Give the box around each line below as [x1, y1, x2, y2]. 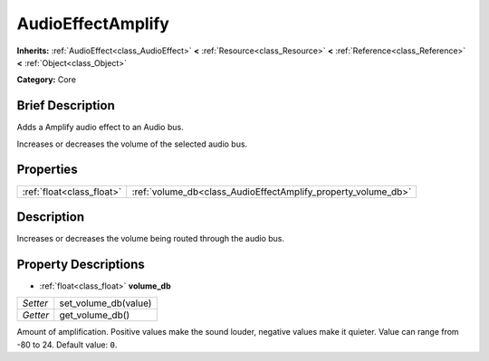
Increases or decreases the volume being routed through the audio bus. [16, 233, 285, 244]
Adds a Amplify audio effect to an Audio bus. [16, 122, 185, 133]
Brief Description [16, 98, 115, 113]
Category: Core [16, 74, 77, 85]
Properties [16, 162, 78, 177]
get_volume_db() [59, 309, 130, 321]
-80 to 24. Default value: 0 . [16, 339, 118, 350]
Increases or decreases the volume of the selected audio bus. [16, 138, 248, 149]
